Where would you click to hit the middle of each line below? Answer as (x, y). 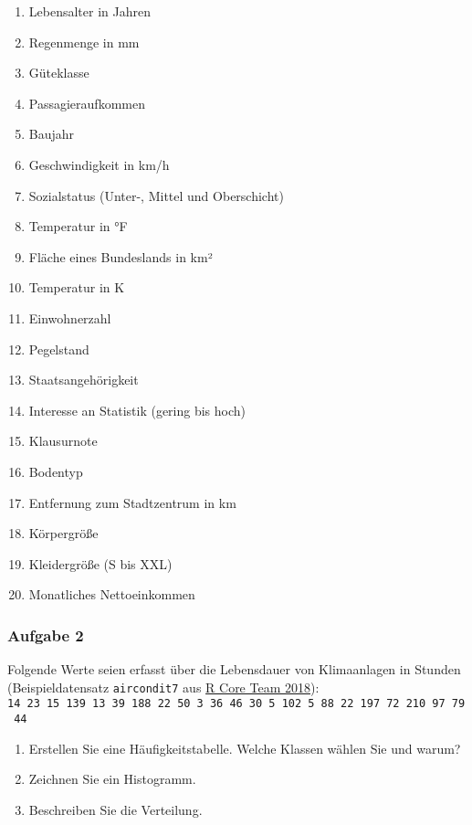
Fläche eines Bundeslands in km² (121, 256)
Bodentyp (56, 471)
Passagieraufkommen (87, 103)
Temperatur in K (77, 287)
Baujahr (52, 134)
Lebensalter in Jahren (89, 11)
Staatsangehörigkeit (84, 380)
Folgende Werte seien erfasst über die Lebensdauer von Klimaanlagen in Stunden (234, 669)
